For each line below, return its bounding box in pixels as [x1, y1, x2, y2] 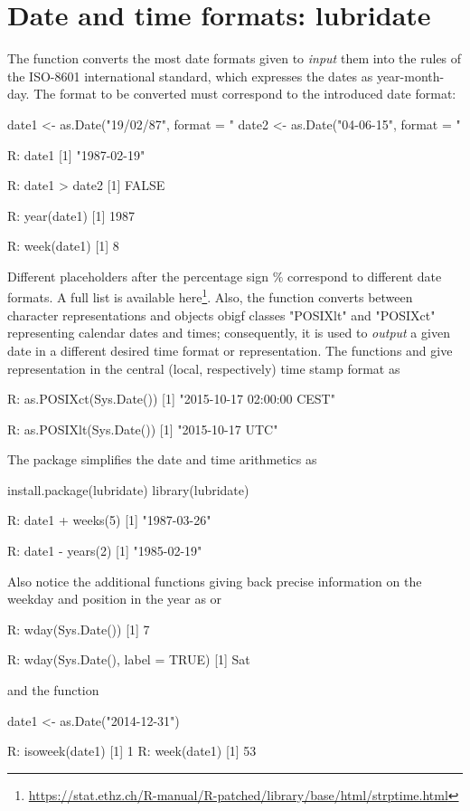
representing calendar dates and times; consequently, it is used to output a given [7, 323, 450, 342]
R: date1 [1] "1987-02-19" [7, 145, 146, 164]
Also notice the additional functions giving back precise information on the [7, 571, 422, 590]
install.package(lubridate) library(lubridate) [7, 480, 249, 499]
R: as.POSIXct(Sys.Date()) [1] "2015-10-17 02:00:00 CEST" [7, 389, 335, 408]
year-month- [376, 66, 445, 85]
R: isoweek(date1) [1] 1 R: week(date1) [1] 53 [7, 741, 257, 760]
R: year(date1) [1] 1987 [7, 205, 136, 224]
